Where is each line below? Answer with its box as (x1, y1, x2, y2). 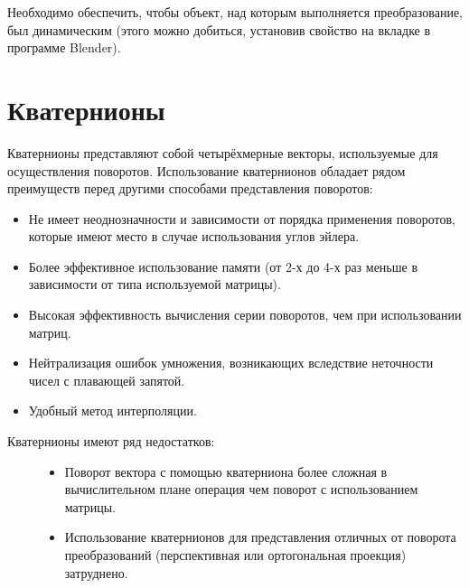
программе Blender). (7, 38, 121, 57)
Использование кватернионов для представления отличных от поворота (64, 527, 456, 546)
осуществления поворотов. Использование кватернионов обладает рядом (7, 161, 406, 180)
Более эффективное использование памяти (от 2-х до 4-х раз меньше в (28, 257, 418, 275)
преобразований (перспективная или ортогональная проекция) (64, 546, 407, 564)
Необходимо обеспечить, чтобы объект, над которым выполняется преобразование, (7, 3, 463, 21)
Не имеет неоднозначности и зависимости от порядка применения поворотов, (28, 209, 455, 228)
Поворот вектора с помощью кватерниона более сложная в (64, 462, 388, 481)
